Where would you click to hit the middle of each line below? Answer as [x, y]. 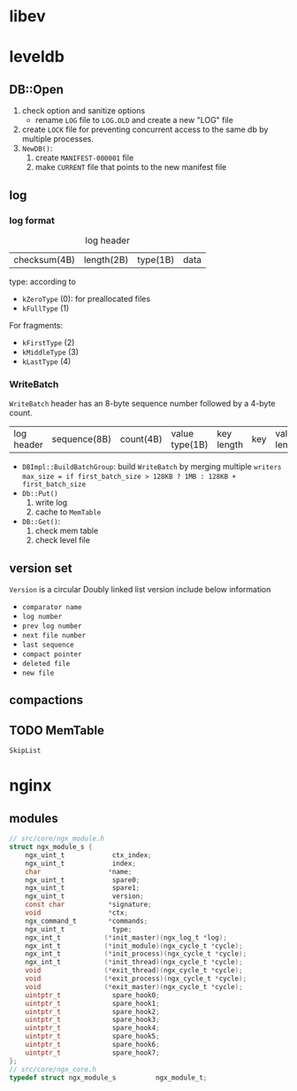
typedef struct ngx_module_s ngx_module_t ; [108, 1078]
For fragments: [36, 325]
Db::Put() [40, 494]
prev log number [52, 626]
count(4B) [141, 439]
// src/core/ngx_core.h [53, 1069]
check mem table [67, 531]
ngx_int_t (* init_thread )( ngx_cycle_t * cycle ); [134, 963]
